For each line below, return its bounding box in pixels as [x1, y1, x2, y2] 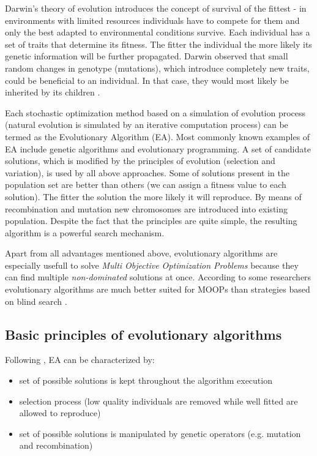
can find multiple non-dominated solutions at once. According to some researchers [5, 271, 311, 283]
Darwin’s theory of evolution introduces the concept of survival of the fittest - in [5, 2, 307, 14]
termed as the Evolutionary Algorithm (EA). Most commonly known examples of [5, 130, 310, 143]
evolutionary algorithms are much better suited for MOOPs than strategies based [5, 283, 310, 296]
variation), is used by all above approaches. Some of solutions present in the [5, 166, 289, 179]
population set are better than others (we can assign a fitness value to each [5, 178, 286, 191]
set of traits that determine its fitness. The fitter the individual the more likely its [5, 37, 312, 50]
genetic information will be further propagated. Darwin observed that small [5, 50, 288, 62]
